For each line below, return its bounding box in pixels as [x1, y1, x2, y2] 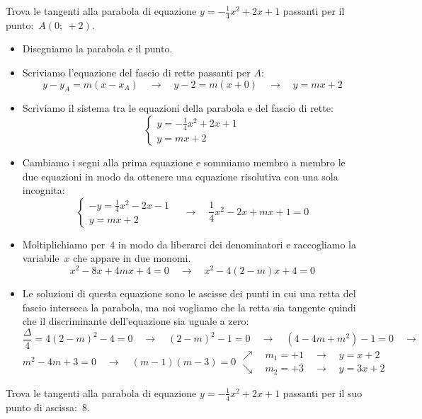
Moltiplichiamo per [22, 236, 105, 251]
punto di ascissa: [6, 399, 77, 414]
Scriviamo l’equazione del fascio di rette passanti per [22, 65, 251, 80]
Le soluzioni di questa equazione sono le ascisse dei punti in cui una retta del [22, 286, 356, 301]
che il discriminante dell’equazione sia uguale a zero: [22, 314, 249, 328]
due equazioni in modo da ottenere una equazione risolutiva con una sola [22, 168, 338, 183]
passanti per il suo [283, 385, 363, 400]
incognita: [22, 183, 65, 197]
